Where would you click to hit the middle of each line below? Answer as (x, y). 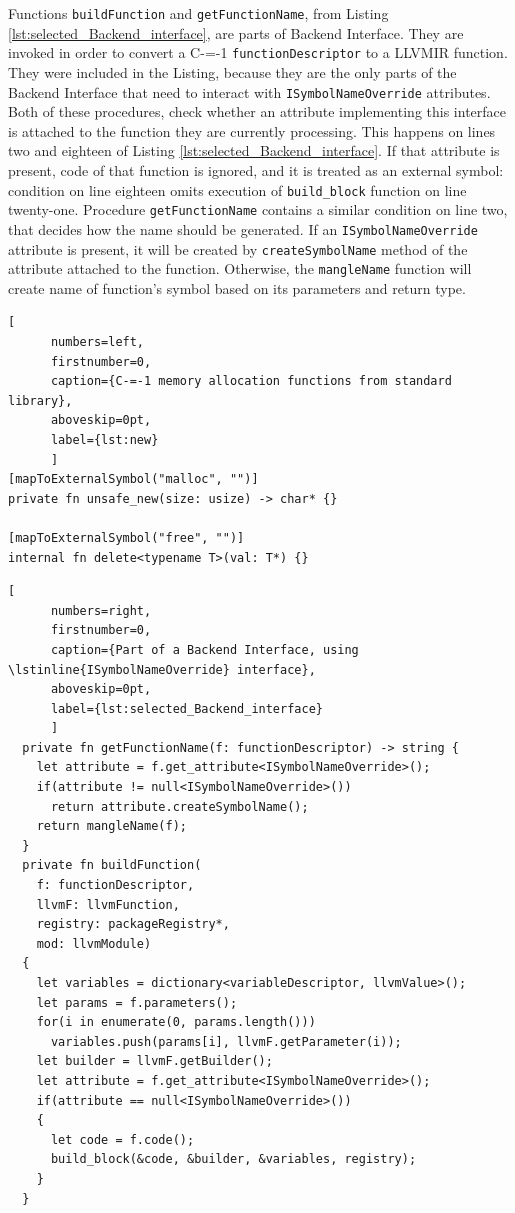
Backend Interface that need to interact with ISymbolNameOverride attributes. (249, 91)
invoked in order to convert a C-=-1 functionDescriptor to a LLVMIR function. (258, 52)
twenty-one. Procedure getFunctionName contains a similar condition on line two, (258, 209)
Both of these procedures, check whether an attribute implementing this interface (257, 111)
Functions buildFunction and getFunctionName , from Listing (198, 13)
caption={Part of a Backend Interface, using (204, 649)
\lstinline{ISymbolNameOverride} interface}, (162, 669)
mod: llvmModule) (94, 943)
